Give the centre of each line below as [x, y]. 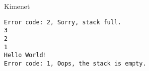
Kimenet [17, 6]
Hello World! [25, 55]
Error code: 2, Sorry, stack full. [63, 22]
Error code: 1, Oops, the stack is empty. [75, 63]
